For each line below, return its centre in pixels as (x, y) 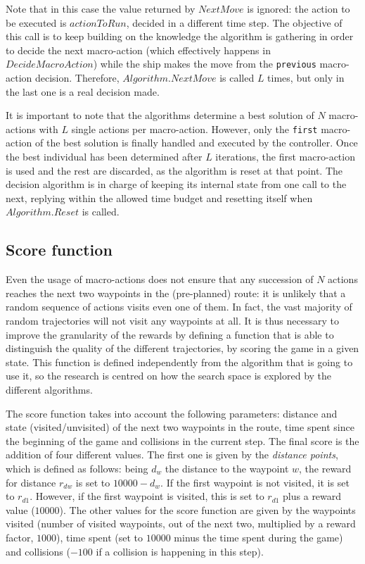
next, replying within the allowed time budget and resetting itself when (159, 198)
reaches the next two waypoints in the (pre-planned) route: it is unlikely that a (176, 293)
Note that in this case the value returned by (101, 8)
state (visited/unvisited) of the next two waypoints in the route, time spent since (180, 427)
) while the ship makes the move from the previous (205, 64)
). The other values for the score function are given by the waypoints (207, 509)
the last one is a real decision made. (83, 91)
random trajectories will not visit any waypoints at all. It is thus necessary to (172, 321)
